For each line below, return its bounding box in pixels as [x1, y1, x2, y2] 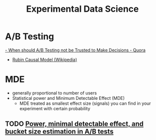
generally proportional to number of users [12, 90, 97, 96]
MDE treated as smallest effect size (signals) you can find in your [19, 100, 151, 106]
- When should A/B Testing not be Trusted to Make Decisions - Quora [5, 47, 146, 53]
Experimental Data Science [26, 3, 139, 15]
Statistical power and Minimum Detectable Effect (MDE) [12, 95, 125, 101]
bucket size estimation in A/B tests [5, 127, 114, 136]
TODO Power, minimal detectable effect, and [5, 120, 144, 128]
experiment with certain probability [19, 105, 91, 111]
